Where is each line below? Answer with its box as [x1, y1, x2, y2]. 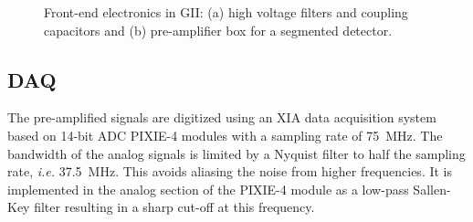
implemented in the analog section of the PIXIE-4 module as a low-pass [7, 179, 409, 198]
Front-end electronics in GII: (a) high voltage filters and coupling [44, 3, 408, 21]
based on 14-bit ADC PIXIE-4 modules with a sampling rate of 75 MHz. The [7, 125, 443, 144]
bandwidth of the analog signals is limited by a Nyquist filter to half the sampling [7, 143, 466, 163]
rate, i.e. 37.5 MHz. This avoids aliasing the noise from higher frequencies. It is [7, 162, 453, 181]
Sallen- [413, 179, 451, 198]
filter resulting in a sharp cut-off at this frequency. [34, 197, 315, 217]
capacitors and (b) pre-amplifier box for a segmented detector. [44, 20, 393, 39]
